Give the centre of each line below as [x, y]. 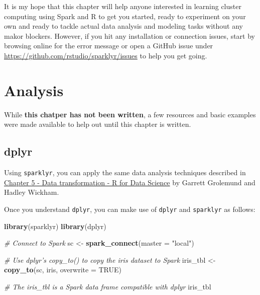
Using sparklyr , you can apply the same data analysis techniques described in [125, 172]
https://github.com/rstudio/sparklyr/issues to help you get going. [106, 55]
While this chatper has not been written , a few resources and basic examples [130, 114]
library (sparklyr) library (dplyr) [55, 226]
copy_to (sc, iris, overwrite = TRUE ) [63, 270]
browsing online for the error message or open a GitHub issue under [109, 46]
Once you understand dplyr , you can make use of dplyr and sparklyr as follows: [130, 209]
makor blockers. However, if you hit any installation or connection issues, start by [129, 35]
